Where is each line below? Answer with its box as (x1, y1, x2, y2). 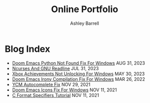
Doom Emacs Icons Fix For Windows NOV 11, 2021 (12, 87, 117, 93)
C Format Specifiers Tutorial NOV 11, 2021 (12, 92, 99, 98)
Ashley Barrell (70, 20, 99, 26)
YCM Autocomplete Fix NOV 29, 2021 (12, 81, 91, 87)
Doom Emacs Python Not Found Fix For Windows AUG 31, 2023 (12, 60, 145, 66)
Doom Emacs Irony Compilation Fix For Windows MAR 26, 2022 (12, 76, 145, 82)
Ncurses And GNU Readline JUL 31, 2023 (12, 65, 99, 71)
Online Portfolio (51, 4, 119, 15)
